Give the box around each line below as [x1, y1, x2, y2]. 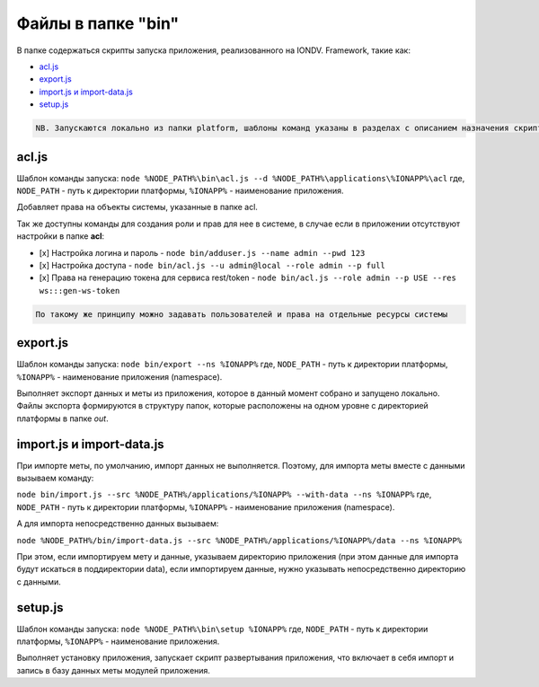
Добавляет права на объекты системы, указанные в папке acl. [16, 202, 258, 213]
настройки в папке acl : [16, 231, 105, 242]
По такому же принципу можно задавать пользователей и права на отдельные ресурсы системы [35, 309, 448, 319]
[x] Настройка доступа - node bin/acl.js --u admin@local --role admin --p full [39, 260, 385, 270]
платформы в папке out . [16, 413, 109, 424]
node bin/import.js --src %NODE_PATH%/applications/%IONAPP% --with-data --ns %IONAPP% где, [16, 489, 432, 500]
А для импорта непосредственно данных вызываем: [16, 518, 219, 529]
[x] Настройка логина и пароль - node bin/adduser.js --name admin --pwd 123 [39, 247, 366, 258]
